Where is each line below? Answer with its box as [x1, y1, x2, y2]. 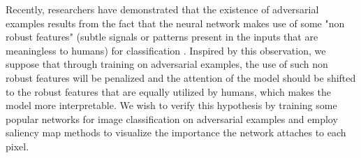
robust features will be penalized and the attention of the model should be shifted [6, 70, 356, 85]
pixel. [6, 138, 29, 153]
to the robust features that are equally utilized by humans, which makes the [6, 84, 331, 99]
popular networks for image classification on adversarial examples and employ [6, 111, 338, 126]
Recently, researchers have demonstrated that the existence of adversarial [6, 2, 319, 16]
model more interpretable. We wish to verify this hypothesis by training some [6, 98, 337, 113]
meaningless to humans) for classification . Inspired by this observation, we [6, 43, 326, 57]
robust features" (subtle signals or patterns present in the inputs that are [6, 29, 318, 44]
